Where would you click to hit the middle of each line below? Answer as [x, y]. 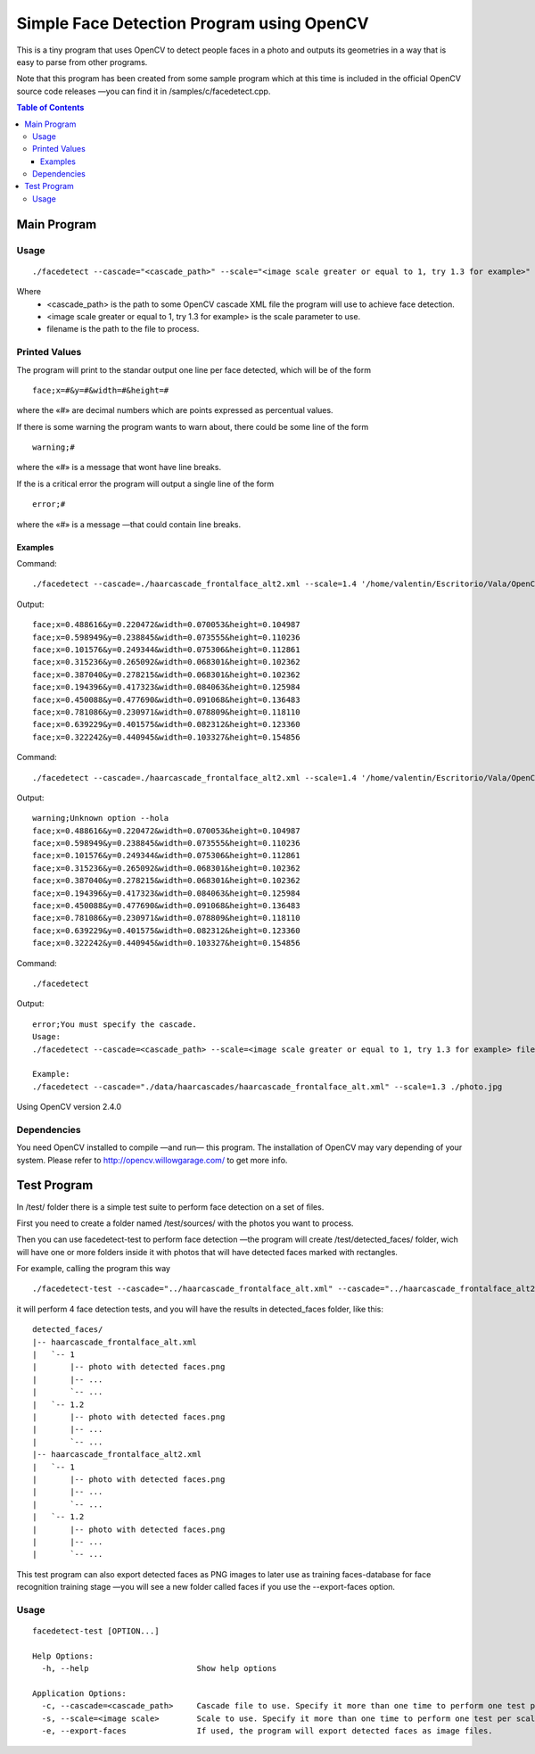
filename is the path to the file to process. [123, 329]
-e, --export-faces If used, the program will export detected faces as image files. [267, 1731]
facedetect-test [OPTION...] [96, 1631]
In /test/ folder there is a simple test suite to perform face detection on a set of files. [170, 1207]
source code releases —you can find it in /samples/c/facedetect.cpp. [144, 91]
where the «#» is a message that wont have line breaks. [119, 467]
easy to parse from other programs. [82, 62]
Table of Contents [50, 108]
